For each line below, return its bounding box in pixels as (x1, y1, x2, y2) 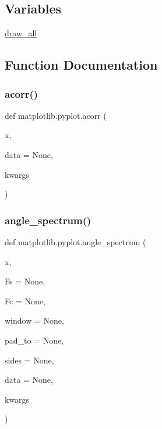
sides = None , (5, 354, 54, 366)
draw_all (5, 27, 37, 39)
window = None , (5, 314, 64, 327)
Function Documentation (5, 56, 158, 74)
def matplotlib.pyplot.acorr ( (5, 109, 107, 121)
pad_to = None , (5, 334, 64, 346)
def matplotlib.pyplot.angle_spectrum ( (5, 235, 146, 248)
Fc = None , (5, 294, 45, 307)
